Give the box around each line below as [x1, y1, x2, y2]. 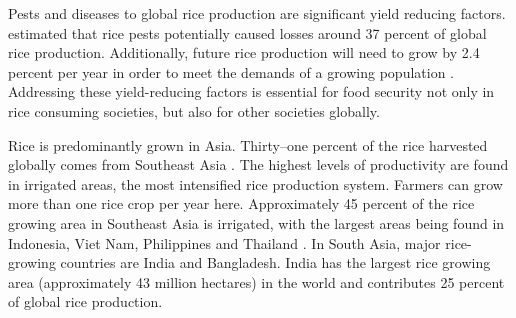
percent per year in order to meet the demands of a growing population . [8, 61, 454, 82]
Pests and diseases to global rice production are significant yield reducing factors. [8, 3, 506, 23]
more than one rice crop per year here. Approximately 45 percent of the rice [8, 193, 475, 214]
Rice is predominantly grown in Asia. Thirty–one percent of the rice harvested [8, 134, 488, 155]
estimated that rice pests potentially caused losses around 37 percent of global [8, 22, 487, 43]
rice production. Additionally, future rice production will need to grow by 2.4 [8, 42, 480, 63]
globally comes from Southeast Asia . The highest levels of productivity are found [8, 154, 509, 175]
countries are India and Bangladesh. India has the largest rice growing [60, 252, 491, 273]
